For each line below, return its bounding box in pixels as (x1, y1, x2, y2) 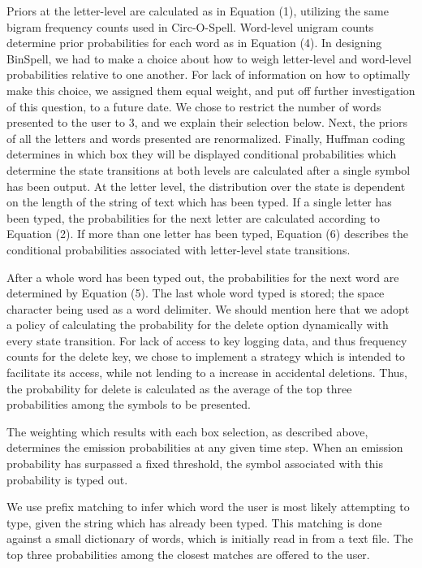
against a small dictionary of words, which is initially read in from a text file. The (6, 530, 413, 547)
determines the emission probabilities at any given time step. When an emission (6, 439, 403, 456)
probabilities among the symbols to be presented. (6, 396, 251, 413)
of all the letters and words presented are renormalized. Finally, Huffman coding (6, 129, 406, 146)
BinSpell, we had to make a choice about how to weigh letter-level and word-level (6, 50, 411, 67)
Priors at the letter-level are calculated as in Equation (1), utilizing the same (6, 2, 389, 19)
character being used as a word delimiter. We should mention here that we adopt (6, 300, 410, 317)
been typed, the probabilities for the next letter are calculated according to (6, 209, 380, 226)
